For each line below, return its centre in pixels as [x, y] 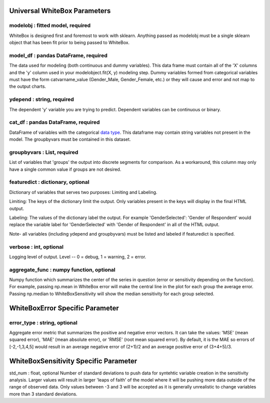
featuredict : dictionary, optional [49, 182]
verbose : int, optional [36, 247]
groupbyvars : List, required [44, 152]
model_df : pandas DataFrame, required [58, 55]
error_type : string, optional [43, 322]
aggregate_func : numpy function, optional [62, 270]
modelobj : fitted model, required [50, 26]
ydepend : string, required [42, 99]
